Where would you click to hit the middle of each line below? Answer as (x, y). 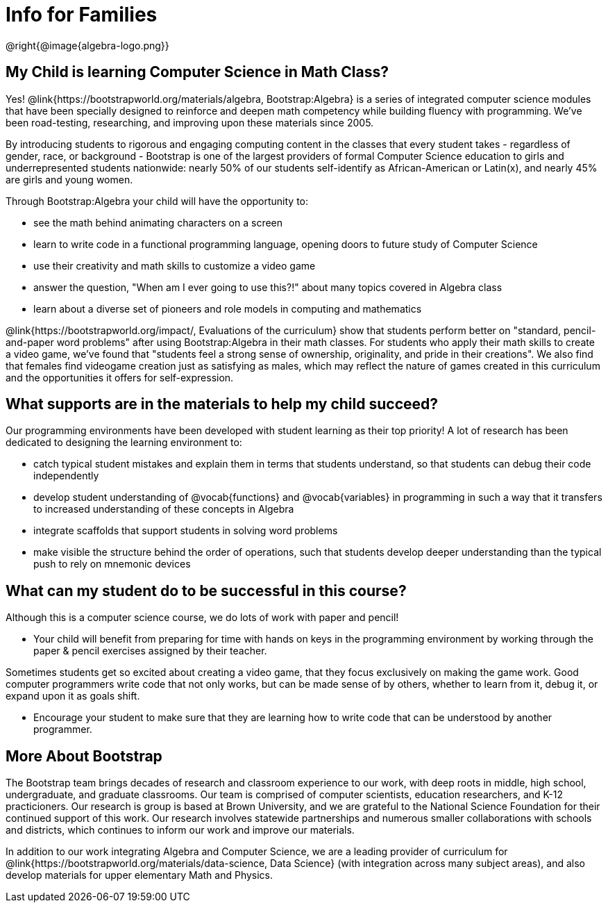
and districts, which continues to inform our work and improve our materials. (180, 830)
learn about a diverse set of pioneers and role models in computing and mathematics (228, 308)
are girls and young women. (69, 179)
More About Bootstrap (84, 756)
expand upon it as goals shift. (73, 696)
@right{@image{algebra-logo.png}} (87, 45)
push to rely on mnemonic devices (112, 564)
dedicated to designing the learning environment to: (124, 443)
